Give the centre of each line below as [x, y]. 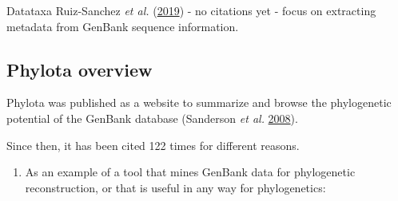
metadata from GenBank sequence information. [123, 26]
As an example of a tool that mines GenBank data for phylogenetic [190, 172]
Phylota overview [80, 69]
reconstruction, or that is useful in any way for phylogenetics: [175, 187]
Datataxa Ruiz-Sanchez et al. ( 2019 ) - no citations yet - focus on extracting [191, 10]
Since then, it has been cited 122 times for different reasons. [153, 145]
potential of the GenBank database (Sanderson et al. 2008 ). [152, 118]
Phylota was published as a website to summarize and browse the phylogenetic [199, 102]
